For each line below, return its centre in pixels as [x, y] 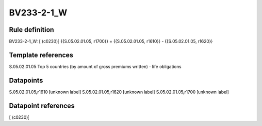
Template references [41, 55]
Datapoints [26, 80]
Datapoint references [42, 105]
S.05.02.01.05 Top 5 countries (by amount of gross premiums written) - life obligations [95, 66]
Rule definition [32, 30]
